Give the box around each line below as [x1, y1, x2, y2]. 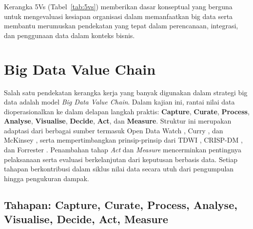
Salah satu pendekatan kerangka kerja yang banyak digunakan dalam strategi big [4, 87, 248, 97]
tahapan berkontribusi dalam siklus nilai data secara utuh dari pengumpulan [4, 164, 234, 174]
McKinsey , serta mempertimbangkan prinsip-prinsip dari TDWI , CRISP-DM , [4, 135, 243, 145]
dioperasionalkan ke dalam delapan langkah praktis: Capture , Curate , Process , [4, 106, 250, 116]
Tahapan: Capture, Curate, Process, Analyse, [4, 197, 237, 212]
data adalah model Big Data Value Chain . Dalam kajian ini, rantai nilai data [4, 97, 235, 107]
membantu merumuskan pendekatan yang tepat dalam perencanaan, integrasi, [4, 21, 238, 31]
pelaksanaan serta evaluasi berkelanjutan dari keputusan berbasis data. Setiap [4, 154, 238, 164]
